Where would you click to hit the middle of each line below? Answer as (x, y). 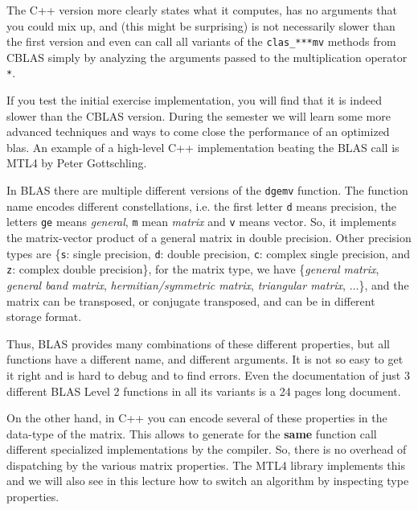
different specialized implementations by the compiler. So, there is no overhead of (207, 449)
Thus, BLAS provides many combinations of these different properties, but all (198, 343)
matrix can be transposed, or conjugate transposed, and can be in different (191, 300)
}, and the (384, 284)
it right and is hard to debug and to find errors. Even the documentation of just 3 (208, 374)
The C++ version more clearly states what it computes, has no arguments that (202, 10)
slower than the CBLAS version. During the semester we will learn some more (199, 115)
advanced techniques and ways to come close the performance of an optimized (198, 132)
